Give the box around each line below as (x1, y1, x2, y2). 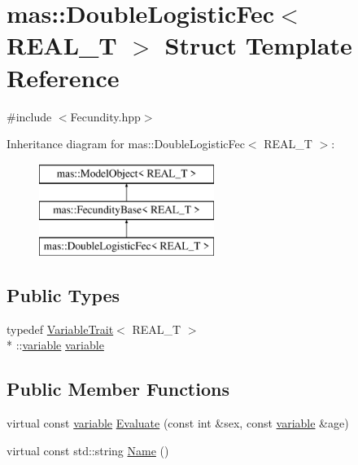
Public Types (7, 283, 120, 308)
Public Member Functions (7, 376, 229, 401)
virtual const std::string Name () (7, 441, 169, 458)
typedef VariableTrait (7, 320, 114, 337)
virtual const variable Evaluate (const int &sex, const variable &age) (7, 415, 349, 432)
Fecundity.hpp (70, 107, 141, 125)
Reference (7, 60, 120, 94)
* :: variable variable (7, 336, 104, 353)
